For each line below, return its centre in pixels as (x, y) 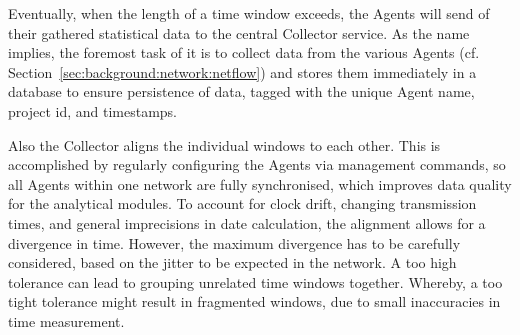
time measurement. (66, 320)
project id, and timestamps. (92, 110)
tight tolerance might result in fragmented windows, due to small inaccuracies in (254, 301)
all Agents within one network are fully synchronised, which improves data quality (260, 183)
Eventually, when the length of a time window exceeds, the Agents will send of (249, 13)
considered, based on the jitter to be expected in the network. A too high (232, 262)
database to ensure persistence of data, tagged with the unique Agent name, (241, 91)
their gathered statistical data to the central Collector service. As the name (239, 32)
